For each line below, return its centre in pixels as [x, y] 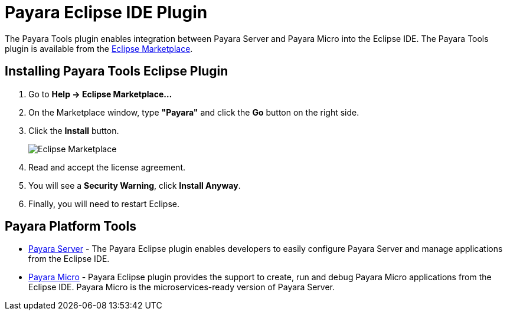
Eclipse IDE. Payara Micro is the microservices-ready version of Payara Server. [182, 287]
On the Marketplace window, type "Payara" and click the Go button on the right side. [194, 112]
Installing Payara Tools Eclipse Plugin [117, 71]
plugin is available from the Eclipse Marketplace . [99, 48]
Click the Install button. [74, 130]
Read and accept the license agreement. [107, 167]
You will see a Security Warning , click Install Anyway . [135, 185]
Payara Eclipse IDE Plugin [106, 12]
